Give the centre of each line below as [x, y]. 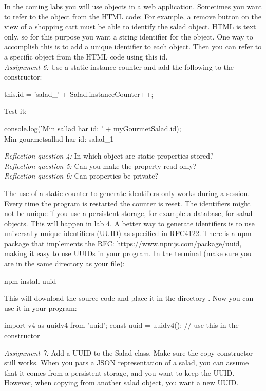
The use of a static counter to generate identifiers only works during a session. [127, 193]
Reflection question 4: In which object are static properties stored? [109, 156]
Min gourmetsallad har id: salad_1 [59, 138]
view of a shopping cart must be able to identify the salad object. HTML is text [130, 26]
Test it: [16, 111]
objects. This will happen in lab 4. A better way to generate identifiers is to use [129, 223]
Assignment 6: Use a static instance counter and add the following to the [119, 66]
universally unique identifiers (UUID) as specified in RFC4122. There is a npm [128, 233]
